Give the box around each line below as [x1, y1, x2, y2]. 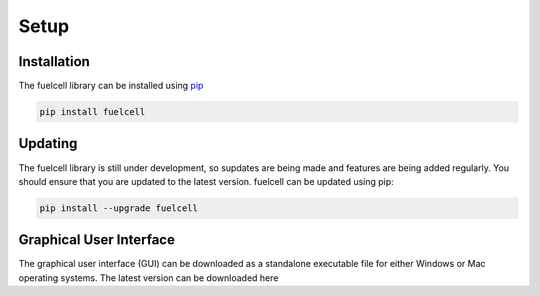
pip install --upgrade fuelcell [39, 202, 199, 214]
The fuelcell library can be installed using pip [18, 80, 204, 92]
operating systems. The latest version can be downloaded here [18, 271, 279, 284]
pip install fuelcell [39, 106, 146, 118]
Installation [18, 53, 90, 70]
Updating [18, 135, 78, 152]
